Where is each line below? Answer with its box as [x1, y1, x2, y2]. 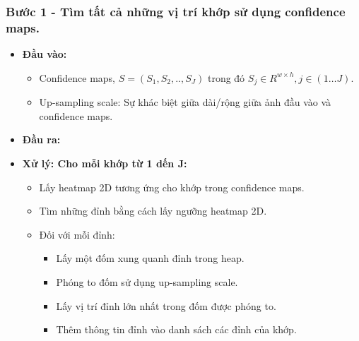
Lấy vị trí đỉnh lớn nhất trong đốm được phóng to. [56, 298, 276, 313]
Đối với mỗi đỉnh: [39, 227, 115, 241]
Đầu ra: [22, 132, 61, 147]
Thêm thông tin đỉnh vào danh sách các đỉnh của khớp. [56, 322, 297, 337]
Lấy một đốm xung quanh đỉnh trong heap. [56, 251, 245, 265]
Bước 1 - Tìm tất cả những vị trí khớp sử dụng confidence [6, 2, 346, 20]
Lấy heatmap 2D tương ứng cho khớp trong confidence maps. [39, 179, 305, 194]
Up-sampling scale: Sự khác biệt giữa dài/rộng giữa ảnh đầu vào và [39, 95, 331, 109]
